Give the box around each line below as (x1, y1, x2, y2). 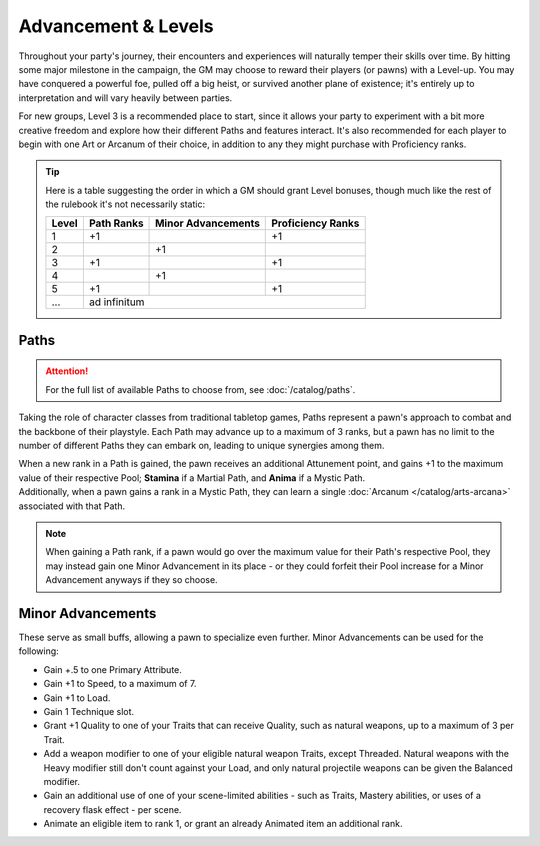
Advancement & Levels (18, 15, 214, 37)
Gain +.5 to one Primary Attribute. (43, 663, 182, 675)
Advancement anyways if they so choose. (45, 574, 219, 586)
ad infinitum (88, 295, 145, 309)
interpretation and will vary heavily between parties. (18, 91, 233, 104)
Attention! (45, 365, 89, 377)
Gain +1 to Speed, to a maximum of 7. (43, 678, 197, 690)
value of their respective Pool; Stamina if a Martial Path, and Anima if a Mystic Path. (18, 471, 366, 484)
